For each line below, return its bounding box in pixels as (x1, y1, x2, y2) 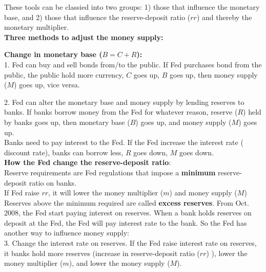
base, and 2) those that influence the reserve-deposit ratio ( (4, 11, 191, 22)
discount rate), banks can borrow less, (4, 147, 124, 157)
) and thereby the (196, 11, 252, 22)
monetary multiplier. (4, 22, 69, 32)
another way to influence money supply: (4, 227, 129, 238)
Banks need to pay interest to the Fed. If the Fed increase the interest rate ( (4, 137, 243, 148)
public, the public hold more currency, (4, 69, 124, 80)
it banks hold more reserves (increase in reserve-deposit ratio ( (4, 247, 200, 258)
